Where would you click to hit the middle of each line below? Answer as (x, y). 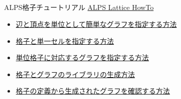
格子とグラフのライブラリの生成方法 (75, 74)
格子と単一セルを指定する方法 (65, 41)
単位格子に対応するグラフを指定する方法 (82, 57)
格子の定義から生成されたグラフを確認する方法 (93, 91)
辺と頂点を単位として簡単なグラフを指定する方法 (96, 24)
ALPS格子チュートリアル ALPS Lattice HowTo (79, 7)
